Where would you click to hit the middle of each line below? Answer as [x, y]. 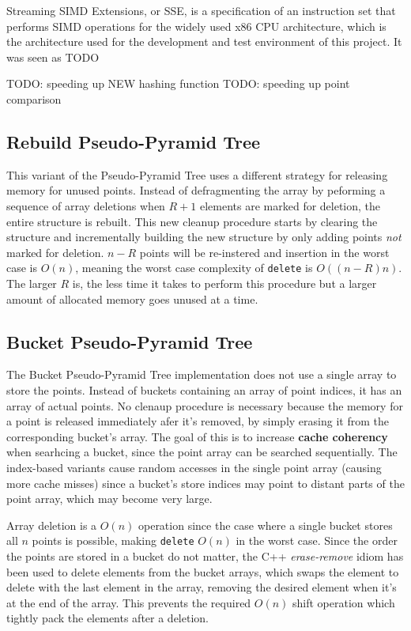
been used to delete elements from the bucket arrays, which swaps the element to [203, 571]
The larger [32, 283]
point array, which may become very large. [109, 499]
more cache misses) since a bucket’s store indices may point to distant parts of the [205, 483]
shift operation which [344, 602]
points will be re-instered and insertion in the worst [264, 252]
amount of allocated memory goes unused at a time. [132, 298]
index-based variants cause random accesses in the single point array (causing [194, 467]
